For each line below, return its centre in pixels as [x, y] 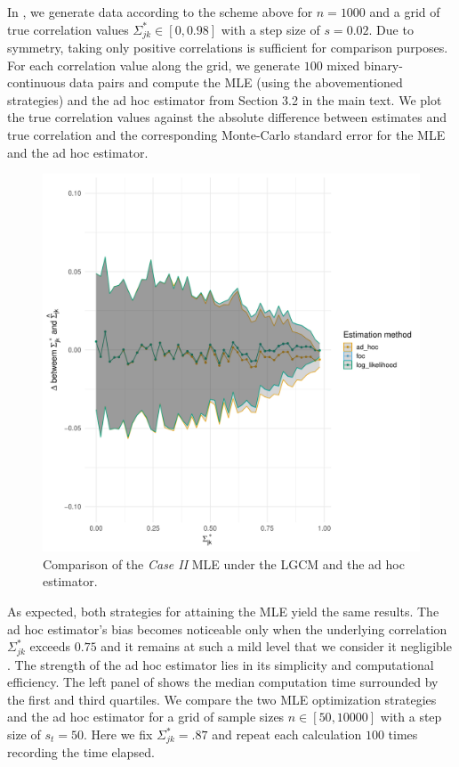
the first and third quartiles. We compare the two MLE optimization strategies [222, 699]
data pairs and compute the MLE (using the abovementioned [236, 82]
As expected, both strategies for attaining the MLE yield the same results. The [223, 611]
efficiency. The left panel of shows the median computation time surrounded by [223, 682]
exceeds [50, 646]
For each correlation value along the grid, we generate [153, 65]
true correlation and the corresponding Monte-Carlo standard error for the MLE [226, 135]
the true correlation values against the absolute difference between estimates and [227, 117]
